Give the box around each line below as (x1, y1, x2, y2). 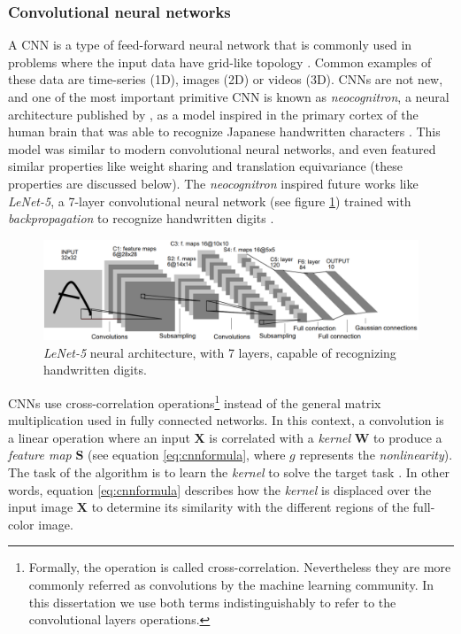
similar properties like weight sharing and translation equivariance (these (8, 157, 403, 175)
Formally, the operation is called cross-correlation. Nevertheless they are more (28, 558, 451, 576)
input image (8, 498, 73, 516)
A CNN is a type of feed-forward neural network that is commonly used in (8, 35, 412, 54)
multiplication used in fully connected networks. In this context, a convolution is (8, 411, 444, 429)
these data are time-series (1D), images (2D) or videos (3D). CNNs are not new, (8, 70, 443, 89)
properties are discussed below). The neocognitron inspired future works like (8, 174, 419, 192)
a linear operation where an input (8, 428, 190, 446)
